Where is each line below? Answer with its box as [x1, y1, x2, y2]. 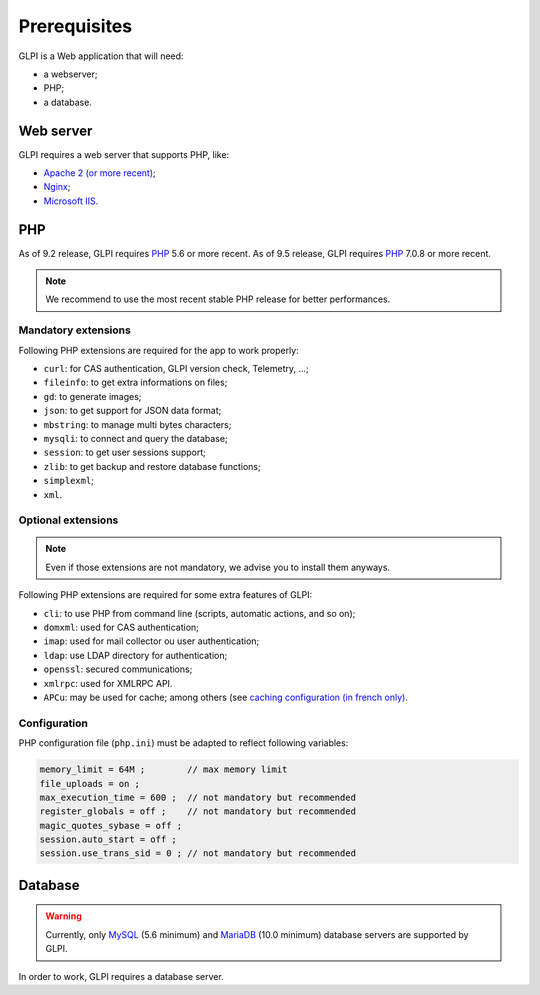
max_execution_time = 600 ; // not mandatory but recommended [39, 791, 357, 803]
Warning [45, 910, 82, 922]
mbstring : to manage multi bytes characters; [43, 418, 232, 430]
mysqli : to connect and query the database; [43, 432, 229, 444]
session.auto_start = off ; [39, 834, 177, 845]
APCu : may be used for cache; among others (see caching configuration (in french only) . [43, 691, 409, 703]
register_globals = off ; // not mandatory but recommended [39, 806, 357, 817]
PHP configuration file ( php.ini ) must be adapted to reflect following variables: [18, 737, 349, 749]
